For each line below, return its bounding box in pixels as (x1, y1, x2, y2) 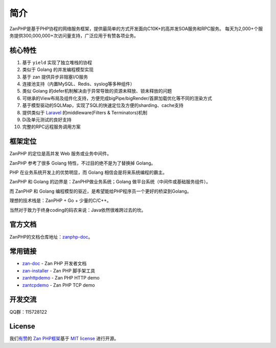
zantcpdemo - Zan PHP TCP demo (22, 282, 95, 288)
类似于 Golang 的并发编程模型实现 (22, 66, 94, 73)
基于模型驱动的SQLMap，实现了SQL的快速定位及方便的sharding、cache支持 (22, 102, 184, 108)
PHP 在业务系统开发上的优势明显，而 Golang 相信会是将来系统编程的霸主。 (9, 169, 168, 176)
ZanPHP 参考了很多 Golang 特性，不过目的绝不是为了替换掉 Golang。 (9, 160, 156, 166)
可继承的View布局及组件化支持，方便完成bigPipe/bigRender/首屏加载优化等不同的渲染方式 (22, 95, 212, 101)
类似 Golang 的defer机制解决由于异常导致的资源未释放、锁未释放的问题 (22, 88, 172, 94)
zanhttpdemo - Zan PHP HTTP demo (22, 275, 100, 281)
